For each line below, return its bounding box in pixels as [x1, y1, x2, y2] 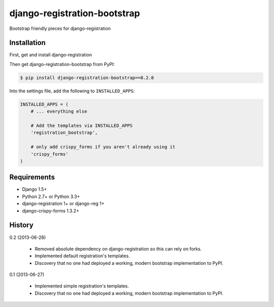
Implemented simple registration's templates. [35, 283, 129, 289]
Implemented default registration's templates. [35, 253, 130, 259]
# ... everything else [30, 109, 87, 114]
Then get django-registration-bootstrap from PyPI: [9, 61, 115, 67]
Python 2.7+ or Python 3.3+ [22, 193, 80, 199]
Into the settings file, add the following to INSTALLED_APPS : [9, 88, 135, 94]
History [9, 221, 34, 229]
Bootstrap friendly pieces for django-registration [9, 25, 111, 31]
